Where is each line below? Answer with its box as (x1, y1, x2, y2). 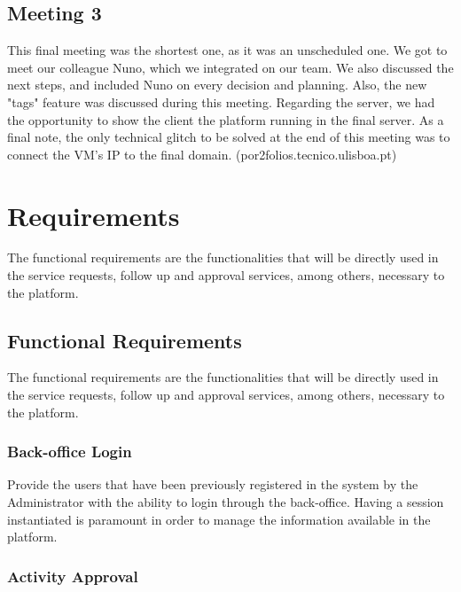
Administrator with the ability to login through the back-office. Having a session (7, 493, 444, 511)
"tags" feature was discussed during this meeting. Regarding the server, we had (7, 92, 435, 111)
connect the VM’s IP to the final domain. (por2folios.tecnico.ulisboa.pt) (7, 144, 397, 163)
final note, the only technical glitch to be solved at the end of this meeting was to (7, 128, 450, 146)
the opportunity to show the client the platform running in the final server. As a (7, 110, 444, 129)
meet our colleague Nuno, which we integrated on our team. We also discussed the (7, 58, 454, 76)
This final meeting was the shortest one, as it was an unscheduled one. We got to (7, 41, 448, 59)
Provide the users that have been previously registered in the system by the (7, 475, 418, 494)
